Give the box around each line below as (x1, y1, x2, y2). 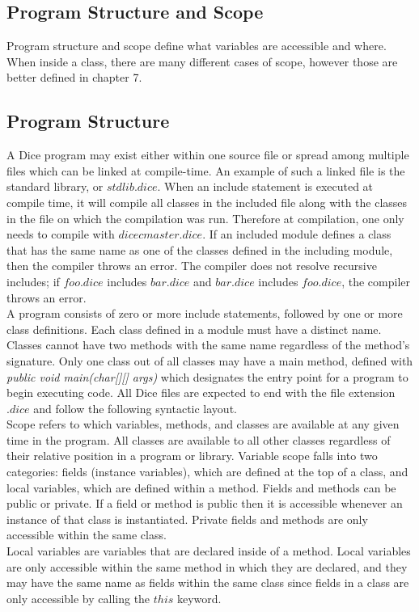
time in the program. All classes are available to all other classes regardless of (6, 431, 391, 448)
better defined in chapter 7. (6, 69, 142, 86)
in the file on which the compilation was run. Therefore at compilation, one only (6, 209, 404, 226)
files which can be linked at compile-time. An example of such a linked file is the (6, 162, 405, 179)
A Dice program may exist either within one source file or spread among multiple (6, 146, 409, 163)
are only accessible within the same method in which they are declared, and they (6, 558, 408, 575)
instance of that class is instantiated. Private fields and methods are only (6, 510, 368, 527)
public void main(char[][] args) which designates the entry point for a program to (6, 368, 408, 385)
